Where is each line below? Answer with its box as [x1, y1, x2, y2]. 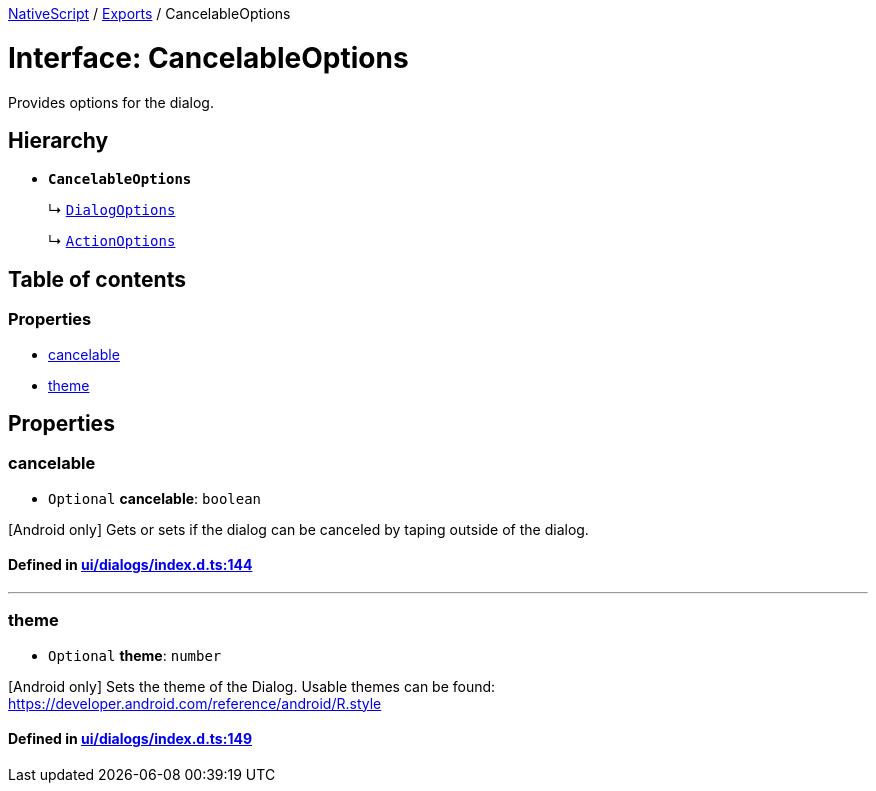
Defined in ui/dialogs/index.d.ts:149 [8, 730, 252, 748]
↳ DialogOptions [48, 201, 176, 219]
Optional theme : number [48, 646, 222, 664]
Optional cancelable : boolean [48, 489, 262, 507]
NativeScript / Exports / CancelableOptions [8, 5, 291, 22]
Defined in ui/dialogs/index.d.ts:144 [8, 556, 253, 574]
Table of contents [8, 266, 186, 292]
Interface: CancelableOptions [8, 40, 409, 75]
